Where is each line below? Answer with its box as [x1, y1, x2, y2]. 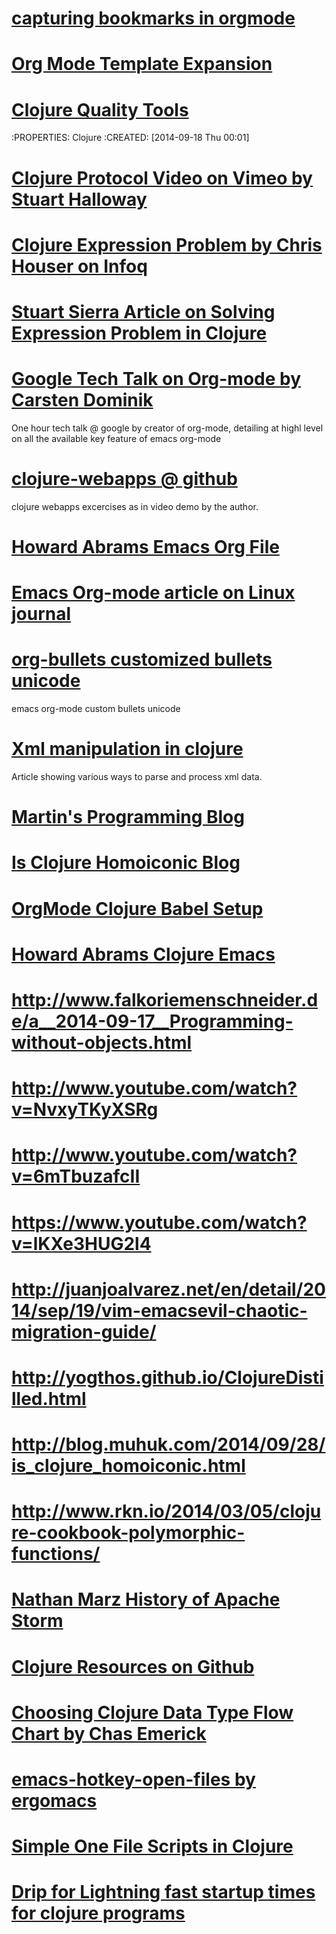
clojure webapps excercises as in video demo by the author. [11, 500, 259, 512]
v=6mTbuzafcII [11, 1165, 141, 1188]
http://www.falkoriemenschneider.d [11, 988, 319, 1011]
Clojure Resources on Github [11, 1655, 255, 1678]
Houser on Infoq [11, 255, 148, 277]
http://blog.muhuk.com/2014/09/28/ [11, 1433, 326, 1456]
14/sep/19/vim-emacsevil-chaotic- [11, 1299, 308, 1322]
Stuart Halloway [11, 188, 148, 211]
